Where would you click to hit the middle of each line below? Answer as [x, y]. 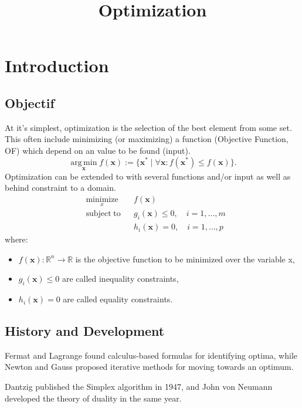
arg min [84, 162]
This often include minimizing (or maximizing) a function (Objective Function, [147, 139]
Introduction [57, 65]
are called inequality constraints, [120, 279]
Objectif [30, 102]
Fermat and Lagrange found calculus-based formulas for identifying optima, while [151, 355]
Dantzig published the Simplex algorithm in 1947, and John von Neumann [139, 387]
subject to [103, 214]
